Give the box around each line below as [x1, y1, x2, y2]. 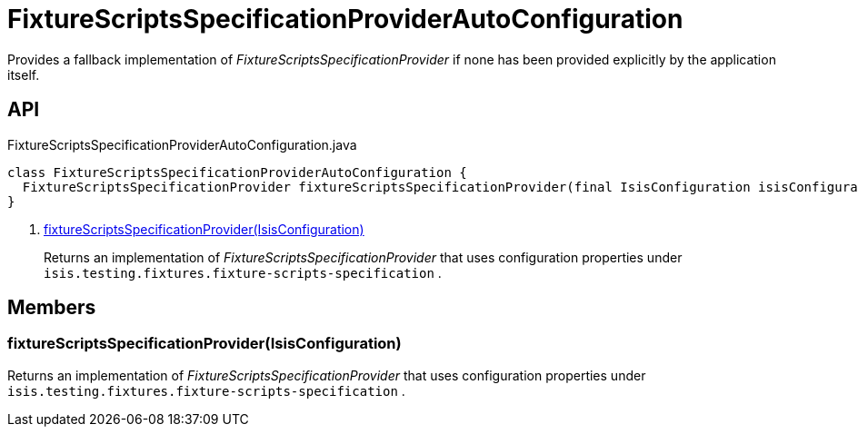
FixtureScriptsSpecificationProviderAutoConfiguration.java [7, 136, 357, 153]
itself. [7, 66, 40, 83]
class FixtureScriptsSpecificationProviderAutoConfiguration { [7, 164, 467, 180]
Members [7, 296, 96, 320]
